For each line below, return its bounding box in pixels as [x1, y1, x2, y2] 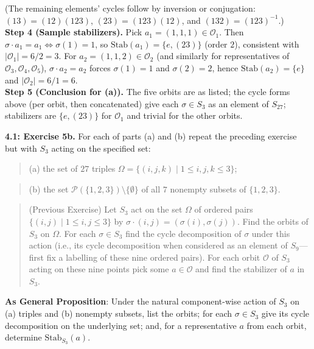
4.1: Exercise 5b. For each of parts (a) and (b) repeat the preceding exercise [5, 129, 297, 142]
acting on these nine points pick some [29, 263, 169, 275]
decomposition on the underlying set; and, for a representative [5, 319, 237, 331]
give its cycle [261, 307, 310, 320]
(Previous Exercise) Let [29, 203, 117, 216]
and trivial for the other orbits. [127, 109, 243, 122]
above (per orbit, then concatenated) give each [5, 97, 179, 110]
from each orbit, [246, 319, 307, 331]
